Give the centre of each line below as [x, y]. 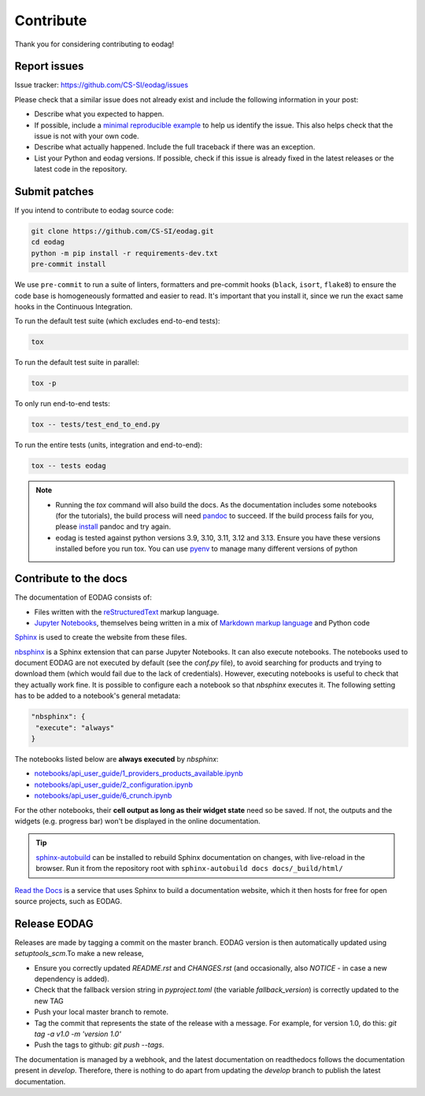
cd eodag [48, 242]
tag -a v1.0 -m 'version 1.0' [78, 1034]
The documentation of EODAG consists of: [83, 597]
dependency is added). [72, 979]
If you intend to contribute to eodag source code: [94, 210]
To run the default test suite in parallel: [77, 363]
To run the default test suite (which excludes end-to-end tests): [117, 321]
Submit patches [54, 192]
